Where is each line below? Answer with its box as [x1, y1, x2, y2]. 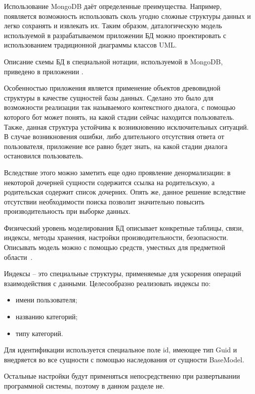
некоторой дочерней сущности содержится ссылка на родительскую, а [4, 177, 215, 187]
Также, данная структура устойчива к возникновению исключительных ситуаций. [4, 121, 249, 132]
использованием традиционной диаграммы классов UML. [4, 40, 177, 50]
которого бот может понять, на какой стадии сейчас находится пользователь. [4, 111, 235, 122]
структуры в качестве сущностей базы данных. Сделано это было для [4, 92, 213, 102]
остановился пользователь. [4, 150, 84, 161]
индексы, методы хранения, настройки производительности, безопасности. [4, 232, 228, 243]
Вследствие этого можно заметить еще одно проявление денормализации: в [4, 167, 231, 177]
